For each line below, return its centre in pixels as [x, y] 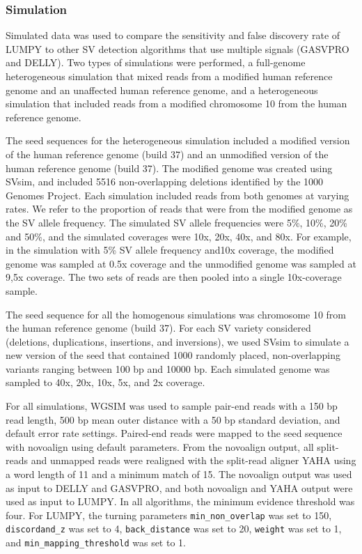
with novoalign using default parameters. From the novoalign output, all [160, 446]
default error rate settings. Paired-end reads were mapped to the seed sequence [174, 433]
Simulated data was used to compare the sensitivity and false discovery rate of [173, 35]
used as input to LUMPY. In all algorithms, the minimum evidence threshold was [180, 501]
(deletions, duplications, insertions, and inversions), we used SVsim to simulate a [178, 341]
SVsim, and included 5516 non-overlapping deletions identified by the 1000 [165, 182]
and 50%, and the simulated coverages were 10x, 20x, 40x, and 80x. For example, [179, 236]
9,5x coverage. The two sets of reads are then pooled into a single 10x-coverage [174, 277]
